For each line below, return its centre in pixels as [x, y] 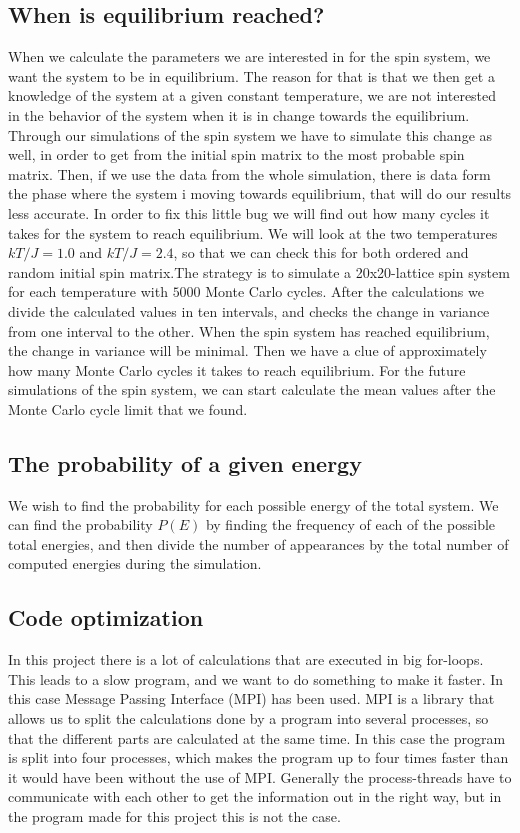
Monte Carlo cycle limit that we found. [128, 408]
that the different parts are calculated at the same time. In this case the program [257, 737]
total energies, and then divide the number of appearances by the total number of [258, 543]
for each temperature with [88, 291]
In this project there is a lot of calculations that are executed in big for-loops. [246, 659]
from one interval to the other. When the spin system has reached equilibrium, [249, 330]
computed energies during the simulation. [135, 563]
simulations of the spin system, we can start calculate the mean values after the [252, 389]
